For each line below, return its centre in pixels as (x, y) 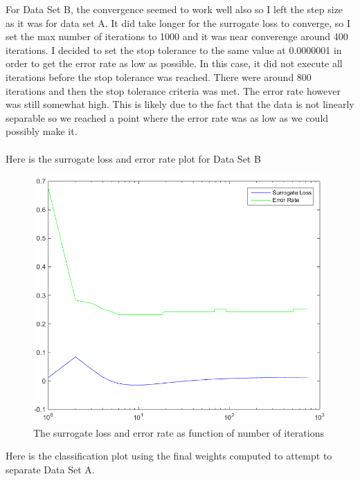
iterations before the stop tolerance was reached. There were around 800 (159, 76)
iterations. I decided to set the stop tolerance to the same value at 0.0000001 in (174, 49)
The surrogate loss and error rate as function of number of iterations (179, 432)
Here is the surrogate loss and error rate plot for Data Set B (133, 158)
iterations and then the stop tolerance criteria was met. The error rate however (173, 90)
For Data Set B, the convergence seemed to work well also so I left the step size (174, 9)
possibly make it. (42, 131)
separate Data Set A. (50, 469)
